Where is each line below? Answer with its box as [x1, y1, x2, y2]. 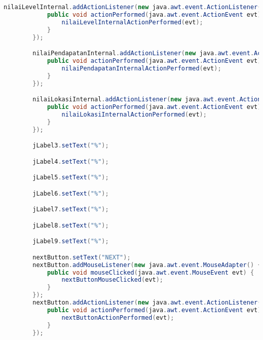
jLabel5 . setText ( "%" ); [32, 174, 109, 181]
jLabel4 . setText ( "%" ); [32, 158, 109, 165]
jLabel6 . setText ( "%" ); [32, 190, 109, 197]
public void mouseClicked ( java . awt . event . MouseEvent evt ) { [47, 269, 254, 276]
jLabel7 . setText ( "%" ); [32, 206, 109, 213]
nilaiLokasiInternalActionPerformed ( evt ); [61, 110, 207, 118]
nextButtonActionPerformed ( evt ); [61, 314, 174, 321]
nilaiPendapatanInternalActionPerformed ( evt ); [61, 64, 221, 72]
